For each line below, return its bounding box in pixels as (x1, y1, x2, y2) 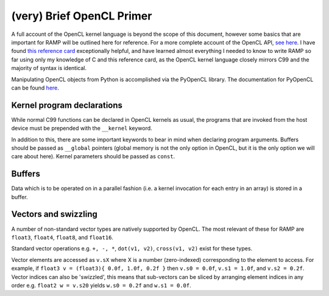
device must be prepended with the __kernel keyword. (11, 125, 152, 132)
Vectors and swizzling (11, 209, 97, 219)
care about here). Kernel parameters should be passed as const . (11, 153, 175, 160)
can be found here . (11, 84, 59, 91)
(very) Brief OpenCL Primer (11, 9, 152, 23)
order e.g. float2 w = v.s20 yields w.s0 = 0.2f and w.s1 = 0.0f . (11, 281, 191, 289)
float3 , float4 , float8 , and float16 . (11, 233, 114, 241)
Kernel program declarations (11, 100, 123, 110)
